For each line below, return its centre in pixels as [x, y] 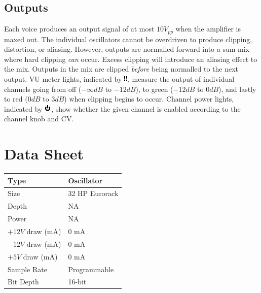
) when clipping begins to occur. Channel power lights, [149, 99]
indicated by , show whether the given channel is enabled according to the [122, 108]
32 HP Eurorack [93, 193]
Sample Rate [27, 269]
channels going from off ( [43, 89]
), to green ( [154, 89]
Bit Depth [23, 282]
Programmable [91, 269]
